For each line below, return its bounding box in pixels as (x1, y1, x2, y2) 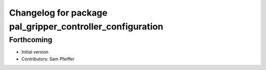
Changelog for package (9, 7, 108, 18)
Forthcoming (9, 35, 53, 44)
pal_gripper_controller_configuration (9, 21, 164, 32)
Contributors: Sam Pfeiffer (21, 56, 75, 62)
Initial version (21, 49, 49, 55)
